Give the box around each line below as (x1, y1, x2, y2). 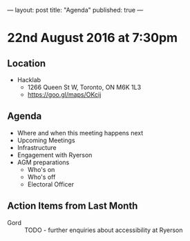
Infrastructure (17, 143, 57, 151)
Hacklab (17, 76, 41, 84)
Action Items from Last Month (7, 200, 138, 212)
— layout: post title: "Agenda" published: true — (7, 6, 144, 14)
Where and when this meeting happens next (17, 128, 144, 137)
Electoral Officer (27, 180, 75, 189)
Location (7, 57, 46, 69)
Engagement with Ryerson (17, 151, 93, 159)
